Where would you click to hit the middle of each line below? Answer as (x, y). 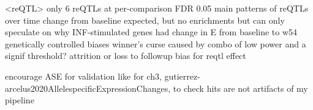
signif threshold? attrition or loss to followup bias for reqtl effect (126, 56)
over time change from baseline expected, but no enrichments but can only (145, 20)
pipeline (20, 100)
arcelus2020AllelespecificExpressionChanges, (88, 88)
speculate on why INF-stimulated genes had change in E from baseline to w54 (151, 32)
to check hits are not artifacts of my (240, 88)
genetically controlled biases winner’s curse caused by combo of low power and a (156, 43)
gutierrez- (182, 76)
